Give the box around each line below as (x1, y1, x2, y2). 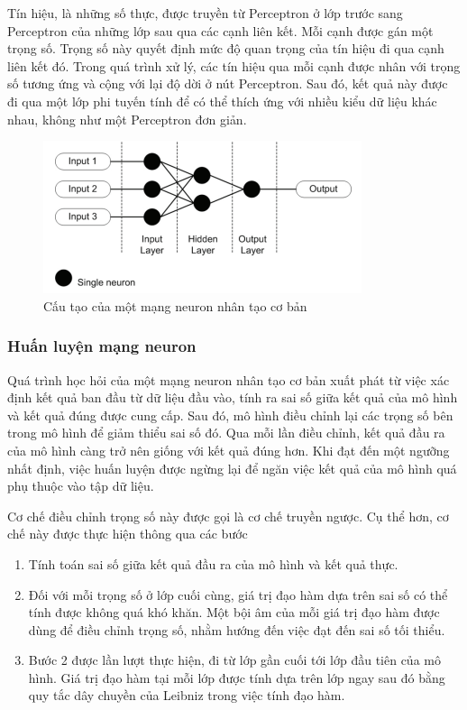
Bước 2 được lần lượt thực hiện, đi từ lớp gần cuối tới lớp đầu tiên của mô (28, 650, 441, 669)
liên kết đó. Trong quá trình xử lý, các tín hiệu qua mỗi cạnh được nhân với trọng (7, 56, 461, 75)
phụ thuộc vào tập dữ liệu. (7, 476, 154, 495)
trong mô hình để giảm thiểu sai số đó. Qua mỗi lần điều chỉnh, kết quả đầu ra (7, 423, 445, 442)
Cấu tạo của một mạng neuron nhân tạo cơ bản (43, 296, 307, 315)
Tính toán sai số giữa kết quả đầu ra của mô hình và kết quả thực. (28, 554, 398, 573)
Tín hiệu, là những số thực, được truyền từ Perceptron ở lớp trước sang (7, 4, 403, 22)
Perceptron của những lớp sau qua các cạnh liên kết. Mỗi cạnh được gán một (7, 21, 434, 40)
